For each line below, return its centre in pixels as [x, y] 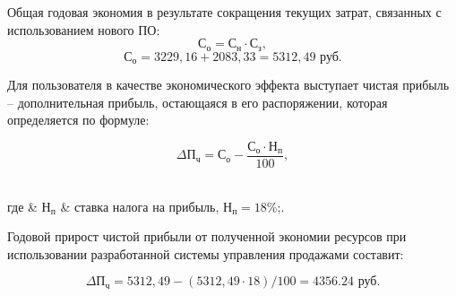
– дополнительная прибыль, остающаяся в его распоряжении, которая [198, 102]
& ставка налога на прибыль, [140, 206]
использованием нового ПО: [84, 29]
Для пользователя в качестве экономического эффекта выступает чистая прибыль [228, 85]
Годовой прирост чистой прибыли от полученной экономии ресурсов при [207, 236]
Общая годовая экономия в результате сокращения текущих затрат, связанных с [224, 12]
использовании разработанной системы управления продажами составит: [206, 253]
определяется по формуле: [78, 120]
